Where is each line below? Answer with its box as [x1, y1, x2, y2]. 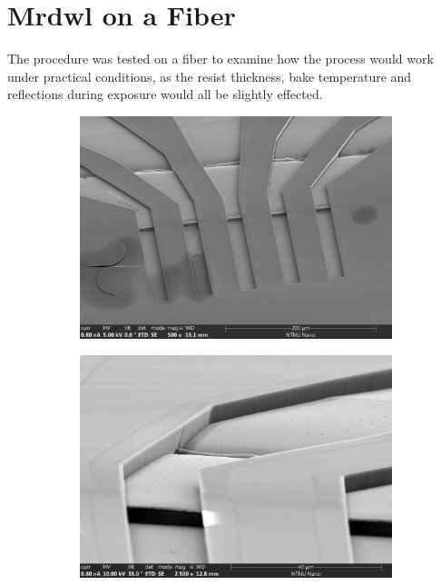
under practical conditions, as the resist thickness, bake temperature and [7, 66, 412, 85]
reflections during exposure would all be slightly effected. [7, 84, 323, 104]
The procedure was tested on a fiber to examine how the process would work [7, 49, 434, 68]
